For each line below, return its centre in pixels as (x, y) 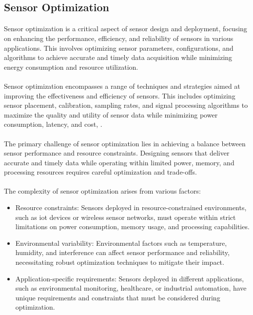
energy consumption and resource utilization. (71, 67)
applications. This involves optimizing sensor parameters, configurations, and (119, 48)
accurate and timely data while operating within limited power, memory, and (119, 162)
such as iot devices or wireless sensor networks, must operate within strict (126, 217)
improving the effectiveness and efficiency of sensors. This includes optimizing (120, 95)
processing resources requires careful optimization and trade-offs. (100, 172)
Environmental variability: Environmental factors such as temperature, (121, 243)
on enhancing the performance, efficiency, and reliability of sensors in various (119, 38)
